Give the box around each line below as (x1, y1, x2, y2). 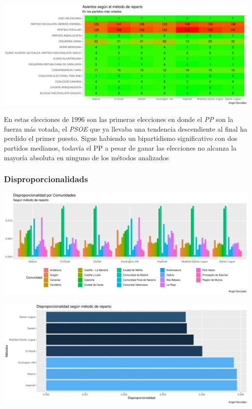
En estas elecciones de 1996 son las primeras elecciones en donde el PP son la (4, 114, 234, 124)
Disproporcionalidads (4, 173, 88, 185)
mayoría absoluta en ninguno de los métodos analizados (4, 152, 169, 162)
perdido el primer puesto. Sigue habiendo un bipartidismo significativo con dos (4, 133, 237, 143)
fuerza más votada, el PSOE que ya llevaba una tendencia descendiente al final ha (4, 123, 248, 134)
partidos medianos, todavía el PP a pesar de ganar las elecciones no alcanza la (4, 143, 236, 153)
